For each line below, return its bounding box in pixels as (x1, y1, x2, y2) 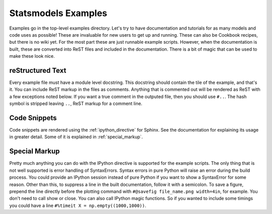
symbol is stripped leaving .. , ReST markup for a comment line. (9, 100, 143, 106)
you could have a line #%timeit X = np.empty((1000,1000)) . (9, 202, 146, 208)
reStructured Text (9, 66, 66, 75)
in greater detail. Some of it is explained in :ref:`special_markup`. (9, 134, 143, 140)
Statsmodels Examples (9, 8, 108, 19)
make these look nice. (9, 53, 55, 59)
